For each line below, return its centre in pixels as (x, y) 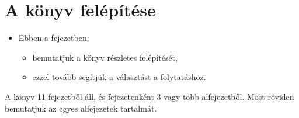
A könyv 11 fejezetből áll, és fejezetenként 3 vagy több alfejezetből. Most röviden (149, 96)
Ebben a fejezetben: (54, 38)
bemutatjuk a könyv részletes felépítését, (105, 57)
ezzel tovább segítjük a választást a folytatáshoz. (119, 77)
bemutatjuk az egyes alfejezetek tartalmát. (81, 108)
